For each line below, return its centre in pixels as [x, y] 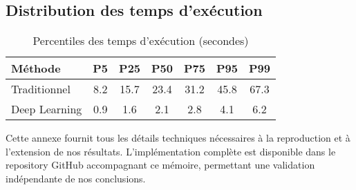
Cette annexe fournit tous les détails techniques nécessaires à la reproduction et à [178, 138]
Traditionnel [41, 89]
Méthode [36, 68]
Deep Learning [47, 109]
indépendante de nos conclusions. [76, 178]
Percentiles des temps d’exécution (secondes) [141, 41]
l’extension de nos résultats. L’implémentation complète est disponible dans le [171, 151]
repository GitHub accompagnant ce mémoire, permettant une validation [160, 165]
